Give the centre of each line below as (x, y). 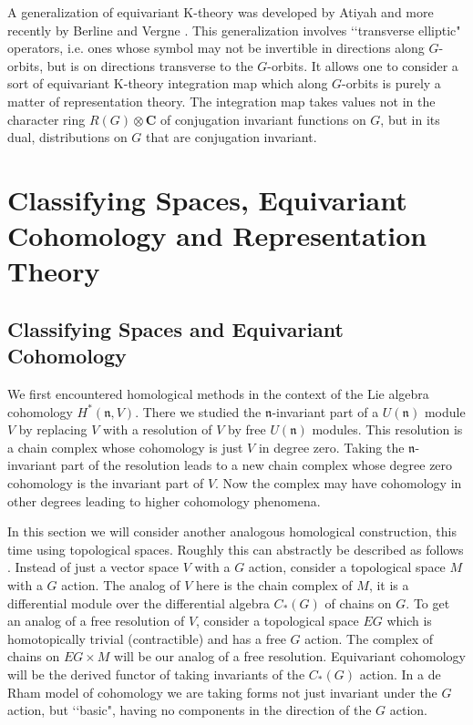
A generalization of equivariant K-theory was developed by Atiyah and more (221, 12)
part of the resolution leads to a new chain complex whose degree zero (257, 465)
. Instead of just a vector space (93, 567)
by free (247, 429)
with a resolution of (158, 429)
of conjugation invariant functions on (263, 119)
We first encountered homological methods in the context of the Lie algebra (218, 394)
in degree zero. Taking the (331, 447)
